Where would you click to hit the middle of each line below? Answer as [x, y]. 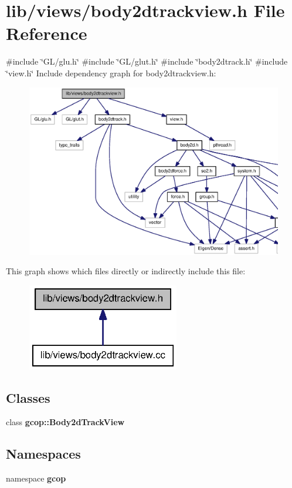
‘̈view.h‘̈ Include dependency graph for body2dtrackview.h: [111, 73]
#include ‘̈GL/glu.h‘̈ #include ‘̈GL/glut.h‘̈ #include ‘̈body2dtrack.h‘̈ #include [147, 61]
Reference [47, 33]
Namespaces [43, 454]
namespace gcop [36, 478]
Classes [28, 397]
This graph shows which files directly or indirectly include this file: [126, 271]
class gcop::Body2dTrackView [65, 422]
